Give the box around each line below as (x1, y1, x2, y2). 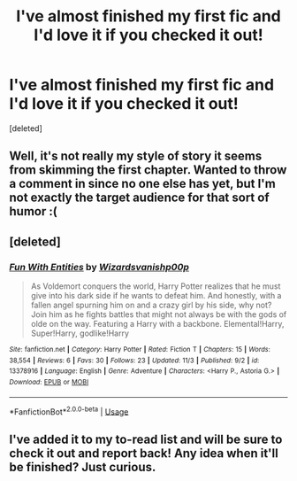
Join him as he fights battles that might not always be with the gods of (30, 309, 287, 320)
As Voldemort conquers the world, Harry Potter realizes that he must (30, 281, 281, 291)
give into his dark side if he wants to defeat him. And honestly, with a (30, 291, 282, 301)
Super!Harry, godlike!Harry (30, 328, 130, 338)
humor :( (9, 204, 57, 219)
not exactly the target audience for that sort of (9, 190, 270, 206)
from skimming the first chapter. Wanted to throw (9, 162, 287, 178)
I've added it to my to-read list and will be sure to (9, 431, 283, 446)
